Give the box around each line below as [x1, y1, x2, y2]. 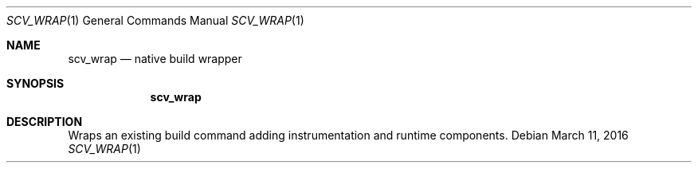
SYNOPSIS [6, 77, 65, 90]
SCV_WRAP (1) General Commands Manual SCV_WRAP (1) [6, 14, 304, 27]
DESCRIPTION [6, 115, 83, 128]
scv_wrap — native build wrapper [68, 52, 242, 65]
